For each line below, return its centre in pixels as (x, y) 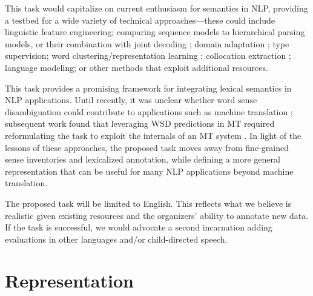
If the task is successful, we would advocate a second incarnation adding (139, 227)
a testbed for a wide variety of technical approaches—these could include (140, 20)
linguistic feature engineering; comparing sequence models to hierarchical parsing (155, 32)
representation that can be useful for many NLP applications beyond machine (149, 171)
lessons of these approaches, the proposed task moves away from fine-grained (147, 147)
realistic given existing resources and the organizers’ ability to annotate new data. (157, 215)
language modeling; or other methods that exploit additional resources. (137, 67)
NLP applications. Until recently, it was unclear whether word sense (131, 100)
